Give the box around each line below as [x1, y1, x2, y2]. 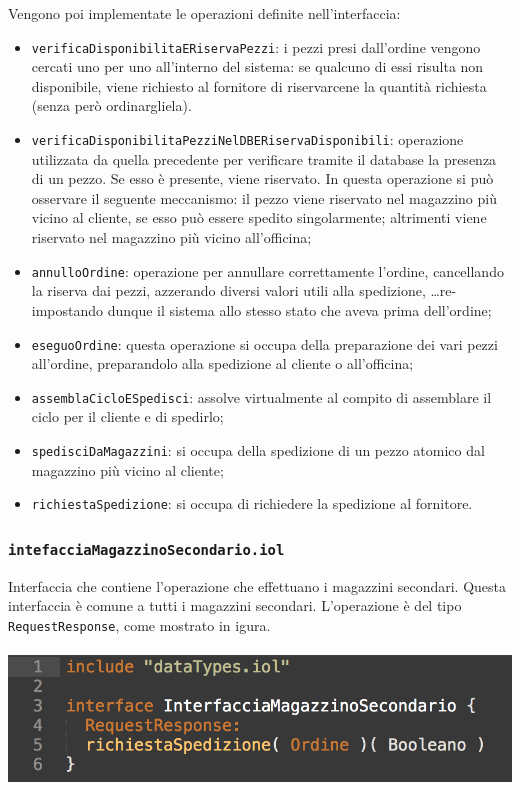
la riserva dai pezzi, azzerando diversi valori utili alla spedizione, [31, 280, 426, 301]
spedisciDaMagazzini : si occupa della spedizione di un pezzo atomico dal [31, 440, 485, 460]
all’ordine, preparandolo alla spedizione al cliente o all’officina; [31, 353, 414, 374]
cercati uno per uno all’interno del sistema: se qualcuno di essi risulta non [31, 56, 484, 77]
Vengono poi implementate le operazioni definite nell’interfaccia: [8, 3, 401, 23]
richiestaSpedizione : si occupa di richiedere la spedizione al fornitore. [31, 493, 473, 514]
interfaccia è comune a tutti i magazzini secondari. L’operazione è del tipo [8, 595, 462, 616]
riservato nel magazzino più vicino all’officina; [31, 227, 312, 248]
